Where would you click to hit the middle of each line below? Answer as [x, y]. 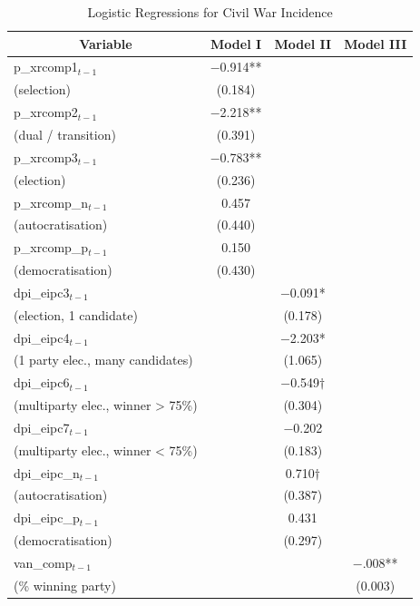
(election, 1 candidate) [76, 314]
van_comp [43, 562]
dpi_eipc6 [42, 382]
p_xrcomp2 [46, 112]
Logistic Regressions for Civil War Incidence [210, 12]
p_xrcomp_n [51, 202]
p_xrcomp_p [51, 247]
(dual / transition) [65, 134]
